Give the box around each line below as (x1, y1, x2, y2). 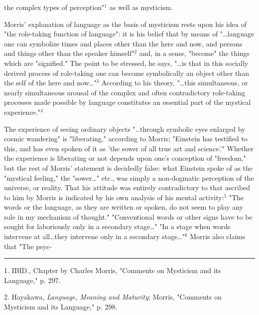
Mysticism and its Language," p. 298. (4, 302, 118, 312)
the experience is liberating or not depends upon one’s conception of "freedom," (4, 153, 246, 163)
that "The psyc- (4, 241, 52, 251)
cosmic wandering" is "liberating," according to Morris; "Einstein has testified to (4, 133, 248, 144)
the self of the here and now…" (4, 77, 97, 88)
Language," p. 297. (4, 275, 61, 285)
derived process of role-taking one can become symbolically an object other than (4, 67, 249, 78)
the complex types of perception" (4, 2, 105, 12)
